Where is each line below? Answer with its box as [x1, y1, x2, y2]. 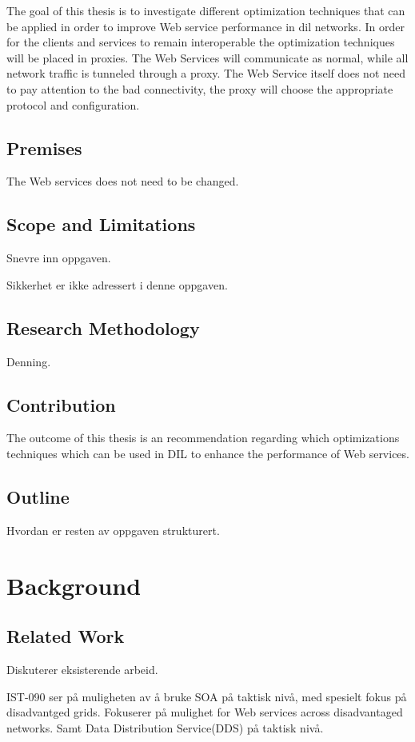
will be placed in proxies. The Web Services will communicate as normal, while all [6, 49, 409, 66]
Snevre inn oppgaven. [6, 249, 111, 266]
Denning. [6, 353, 51, 369]
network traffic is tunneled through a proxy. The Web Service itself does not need [6, 65, 405, 82]
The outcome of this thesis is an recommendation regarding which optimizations [6, 429, 400, 446]
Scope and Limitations [6, 212, 196, 237]
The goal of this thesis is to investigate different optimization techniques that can [6, 2, 405, 18]
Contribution [6, 392, 116, 417]
